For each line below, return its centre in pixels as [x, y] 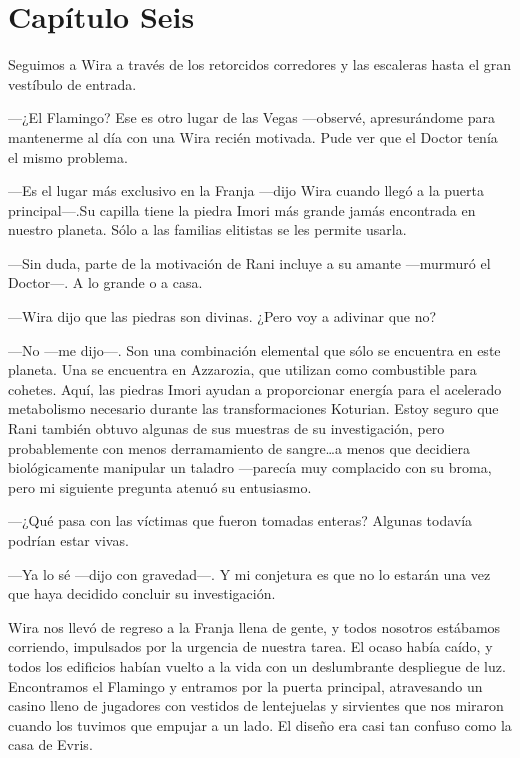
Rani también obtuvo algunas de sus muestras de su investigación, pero [226, 428]
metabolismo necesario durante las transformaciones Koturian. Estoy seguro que [253, 408]
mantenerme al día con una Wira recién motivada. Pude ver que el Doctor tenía [253, 136]
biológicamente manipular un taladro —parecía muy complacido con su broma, [250, 467]
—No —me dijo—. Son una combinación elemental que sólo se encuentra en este [254, 349]
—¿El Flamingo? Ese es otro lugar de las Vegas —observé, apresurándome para [251, 117]
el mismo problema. [68, 156]
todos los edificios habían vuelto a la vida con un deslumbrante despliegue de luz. [257, 665]
